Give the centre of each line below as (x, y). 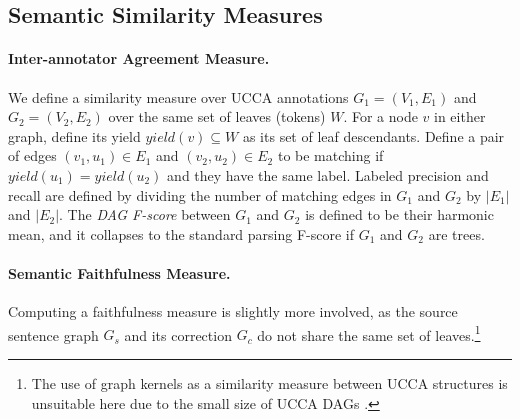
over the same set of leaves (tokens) (217, 116)
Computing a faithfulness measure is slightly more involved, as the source (233, 311)
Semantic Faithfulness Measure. (119, 272)
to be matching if (330, 155)
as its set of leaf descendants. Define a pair (373, 135)
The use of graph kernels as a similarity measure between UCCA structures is (269, 382)
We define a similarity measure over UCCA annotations (178, 96)
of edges (32, 155)
